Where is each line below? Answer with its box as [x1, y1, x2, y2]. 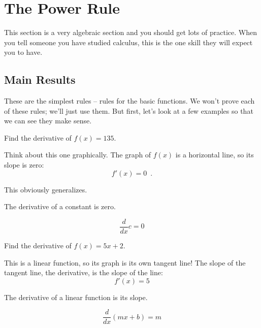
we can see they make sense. [4, 115, 92, 126]
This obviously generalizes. [4, 184, 87, 194]
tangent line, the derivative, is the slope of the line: [4, 267, 163, 278]
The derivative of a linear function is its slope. [4, 291, 148, 302]
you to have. [4, 47, 43, 57]
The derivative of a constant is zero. [4, 201, 116, 212]
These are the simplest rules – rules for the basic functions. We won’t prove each [4, 95, 255, 106]
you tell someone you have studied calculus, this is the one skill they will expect [4, 37, 253, 47]
